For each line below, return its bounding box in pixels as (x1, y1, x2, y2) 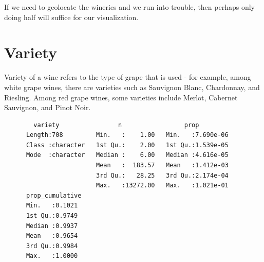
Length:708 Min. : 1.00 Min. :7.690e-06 (26, 131, 229, 139)
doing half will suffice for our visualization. (4, 11, 139, 22)
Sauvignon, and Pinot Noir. (4, 102, 91, 113)
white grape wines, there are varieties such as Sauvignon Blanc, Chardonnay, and (4, 81, 260, 92)
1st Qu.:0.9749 (26, 212, 78, 220)
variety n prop (33, 121, 199, 129)
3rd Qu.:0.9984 (26, 242, 78, 250)
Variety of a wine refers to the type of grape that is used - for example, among (4, 72, 251, 82)
